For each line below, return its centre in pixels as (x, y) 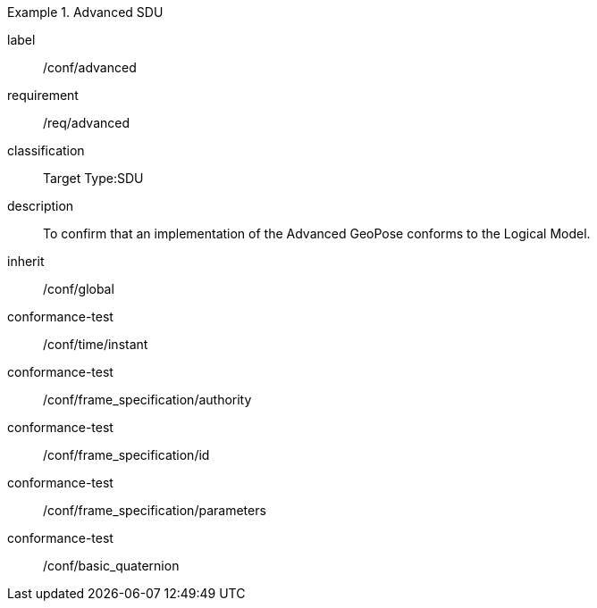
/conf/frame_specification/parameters (155, 510)
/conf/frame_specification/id (126, 455)
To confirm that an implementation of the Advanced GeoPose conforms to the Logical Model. (317, 233)
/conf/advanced (90, 67)
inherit (26, 261)
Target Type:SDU (93, 178)
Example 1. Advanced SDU (85, 12)
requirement (43, 95)
